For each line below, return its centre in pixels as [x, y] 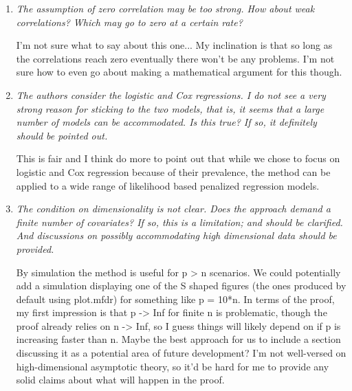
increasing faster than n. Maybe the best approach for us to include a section [178, 339]
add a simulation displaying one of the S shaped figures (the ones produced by [181, 286]
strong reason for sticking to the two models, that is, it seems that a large [170, 108]
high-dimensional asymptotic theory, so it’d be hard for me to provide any [173, 366]
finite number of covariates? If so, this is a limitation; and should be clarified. [179, 222]
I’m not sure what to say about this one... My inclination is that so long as [174, 45]
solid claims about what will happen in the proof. [120, 380]
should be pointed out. [62, 135]
